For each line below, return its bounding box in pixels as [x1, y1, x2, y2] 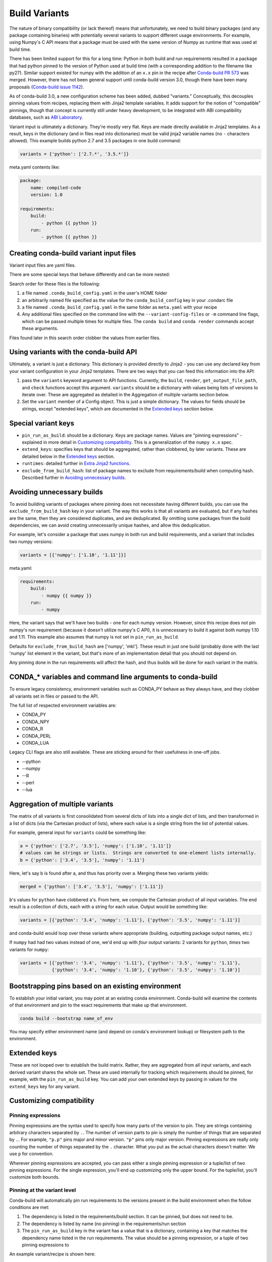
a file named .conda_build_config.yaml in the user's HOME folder [22, 290, 168, 296]
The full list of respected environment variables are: [9, 702, 117, 708]
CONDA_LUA [22, 740, 49, 746]
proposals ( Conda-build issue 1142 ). [9, 84, 84, 90]
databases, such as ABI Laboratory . [9, 114, 83, 121]
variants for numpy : [9, 946, 49, 953]
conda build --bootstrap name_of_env [20, 1016, 113, 1022]
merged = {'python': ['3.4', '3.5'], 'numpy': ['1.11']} [20, 883, 164, 889]
